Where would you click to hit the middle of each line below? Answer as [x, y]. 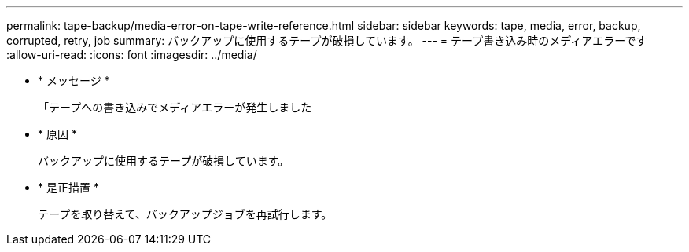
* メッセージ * [74, 80]
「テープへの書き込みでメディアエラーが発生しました [175, 107]
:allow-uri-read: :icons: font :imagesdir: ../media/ [132, 55]
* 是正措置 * [68, 187]
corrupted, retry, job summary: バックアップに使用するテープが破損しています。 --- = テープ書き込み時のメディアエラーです [327, 40]
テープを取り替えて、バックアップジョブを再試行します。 [185, 214]
